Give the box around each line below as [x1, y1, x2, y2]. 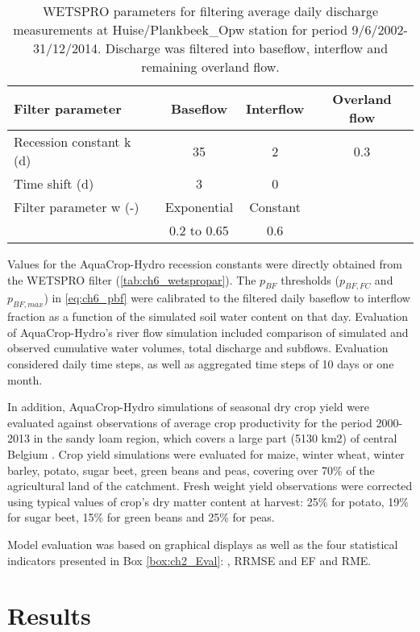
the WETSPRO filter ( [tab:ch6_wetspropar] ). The [7, 271, 256, 288]
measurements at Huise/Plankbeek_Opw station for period [13, 20, 348, 39]
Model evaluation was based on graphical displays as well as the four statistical [7, 535, 398, 552]
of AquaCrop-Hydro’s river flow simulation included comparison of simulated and [7, 323, 409, 340]
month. [7, 371, 43, 388]
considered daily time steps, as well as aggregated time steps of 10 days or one [7, 355, 394, 372]
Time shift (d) [14, 174, 94, 193]
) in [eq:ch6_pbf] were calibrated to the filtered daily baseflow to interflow [44, 289, 410, 306]
